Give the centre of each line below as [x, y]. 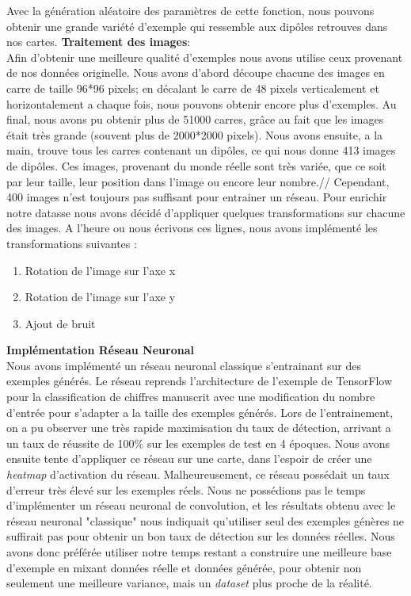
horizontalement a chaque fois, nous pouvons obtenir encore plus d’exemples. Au [202, 103]
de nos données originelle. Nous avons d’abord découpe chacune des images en [196, 73]
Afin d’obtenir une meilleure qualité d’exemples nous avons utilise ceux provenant [205, 57]
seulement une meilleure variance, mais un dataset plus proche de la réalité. [189, 583]
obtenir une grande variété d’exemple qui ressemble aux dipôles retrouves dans [197, 26]
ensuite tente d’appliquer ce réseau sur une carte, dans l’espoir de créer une [189, 458]
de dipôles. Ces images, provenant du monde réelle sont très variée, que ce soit [196, 165]
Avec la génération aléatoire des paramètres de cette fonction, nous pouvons [190, 10]
